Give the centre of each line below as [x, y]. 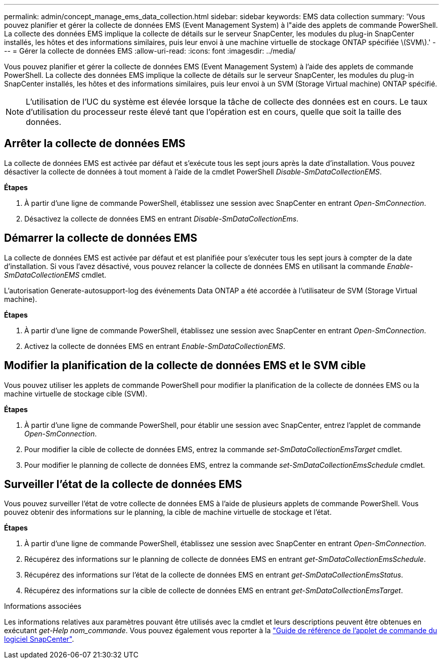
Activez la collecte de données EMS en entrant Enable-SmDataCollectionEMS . [155, 346]
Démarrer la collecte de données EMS [101, 238]
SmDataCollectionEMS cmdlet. [55, 275]
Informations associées [43, 606]
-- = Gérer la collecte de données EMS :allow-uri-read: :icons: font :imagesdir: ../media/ [150, 51]
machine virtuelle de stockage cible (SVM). [76, 393]
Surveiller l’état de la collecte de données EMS [123, 484]
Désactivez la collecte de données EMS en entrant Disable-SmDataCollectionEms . [162, 218]
